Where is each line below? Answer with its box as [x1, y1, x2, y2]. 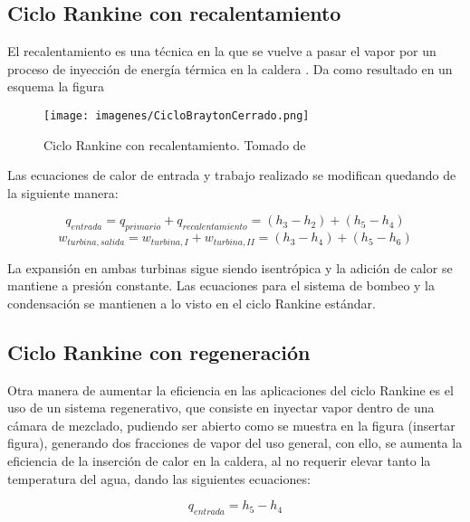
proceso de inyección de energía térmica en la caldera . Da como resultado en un [7, 59, 453, 78]
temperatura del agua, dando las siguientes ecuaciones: [7, 469, 311, 488]
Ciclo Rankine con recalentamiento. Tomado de [43, 135, 306, 154]
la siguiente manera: [7, 183, 119, 202]
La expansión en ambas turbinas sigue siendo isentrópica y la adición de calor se [7, 258, 453, 277]
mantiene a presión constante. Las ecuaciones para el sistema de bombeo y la [7, 276, 435, 295]
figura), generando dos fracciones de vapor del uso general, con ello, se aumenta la [7, 433, 463, 452]
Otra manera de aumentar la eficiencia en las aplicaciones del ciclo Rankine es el [7, 380, 454, 399]
